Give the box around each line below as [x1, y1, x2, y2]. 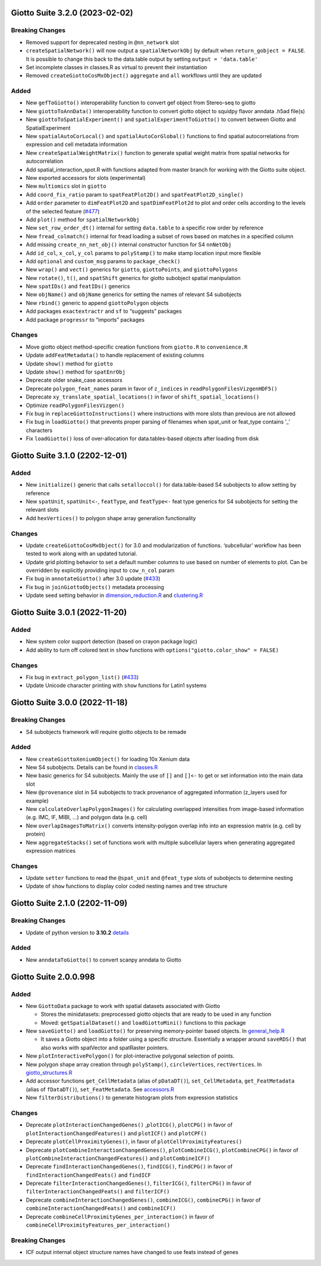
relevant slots [26, 506, 59, 514]
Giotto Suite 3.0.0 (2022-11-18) [11, 698, 128, 708]
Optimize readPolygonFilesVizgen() [26, 402, 125, 409]
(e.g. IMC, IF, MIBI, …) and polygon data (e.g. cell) [26, 814, 148, 821]
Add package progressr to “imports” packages [26, 316, 145, 323]
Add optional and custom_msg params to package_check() [26, 257, 181, 265]
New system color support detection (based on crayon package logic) [26, 638, 197, 645]
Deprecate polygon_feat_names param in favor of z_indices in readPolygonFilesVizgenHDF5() [26, 385, 278, 392]
